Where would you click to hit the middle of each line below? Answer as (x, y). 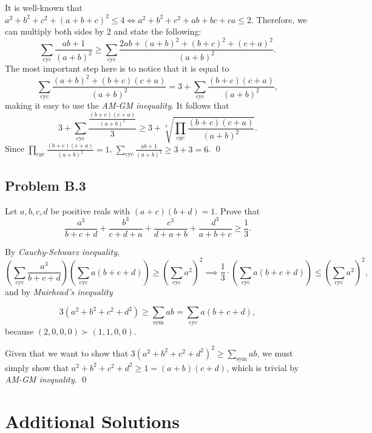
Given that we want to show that (67, 353)
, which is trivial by (262, 367)
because (19, 331)
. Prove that (238, 210)
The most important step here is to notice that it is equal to (117, 68)
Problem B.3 (46, 185)
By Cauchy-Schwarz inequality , (62, 251)
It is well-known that (44, 7)
